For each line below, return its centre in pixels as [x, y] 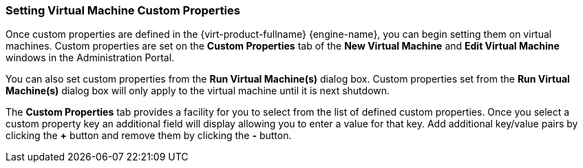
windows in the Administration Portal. [90, 58]
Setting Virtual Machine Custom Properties [123, 10]
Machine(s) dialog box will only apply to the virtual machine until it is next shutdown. [198, 91]
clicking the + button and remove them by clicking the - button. [149, 136]
